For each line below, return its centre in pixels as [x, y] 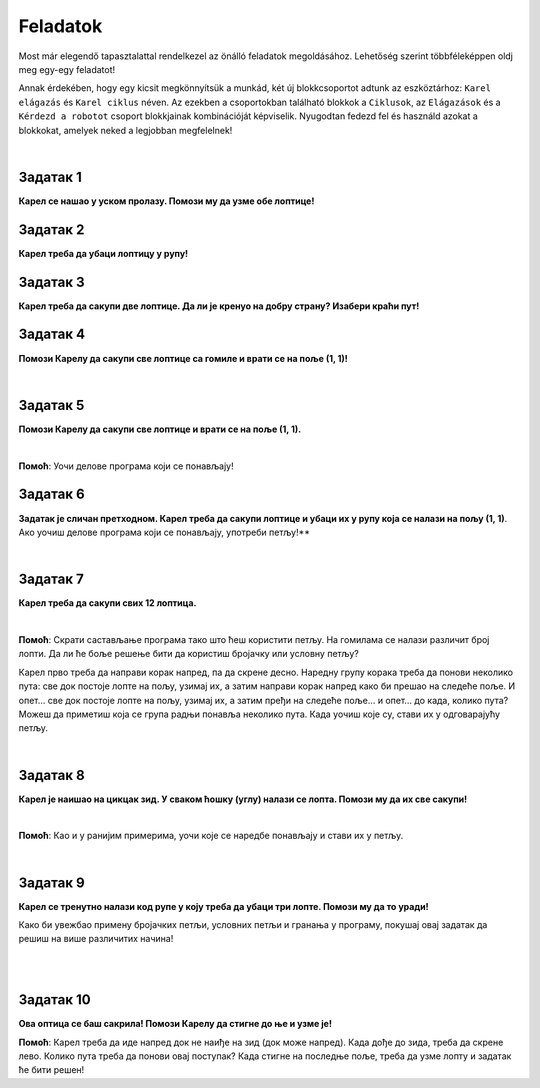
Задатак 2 [51, 229]
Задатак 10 [54, 1000]
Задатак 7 [51, 579]
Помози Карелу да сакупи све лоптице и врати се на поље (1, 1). [160, 429]
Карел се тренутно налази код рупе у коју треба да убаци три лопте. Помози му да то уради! [223, 906]
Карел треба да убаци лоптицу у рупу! [103, 253]
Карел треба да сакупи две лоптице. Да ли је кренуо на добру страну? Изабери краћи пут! [219, 306]
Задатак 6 [51, 494]
